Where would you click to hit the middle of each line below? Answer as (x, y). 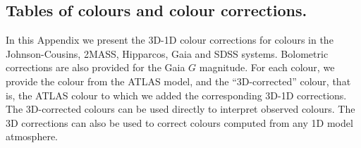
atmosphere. (32, 136)
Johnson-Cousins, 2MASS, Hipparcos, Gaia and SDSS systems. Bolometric (167, 53)
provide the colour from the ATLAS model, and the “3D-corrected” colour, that (178, 81)
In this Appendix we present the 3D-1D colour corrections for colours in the (170, 40)
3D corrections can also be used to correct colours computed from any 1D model (179, 122)
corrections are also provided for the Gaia (96, 67)
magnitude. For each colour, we (267, 67)
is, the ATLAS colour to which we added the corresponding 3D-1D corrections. (176, 95)
